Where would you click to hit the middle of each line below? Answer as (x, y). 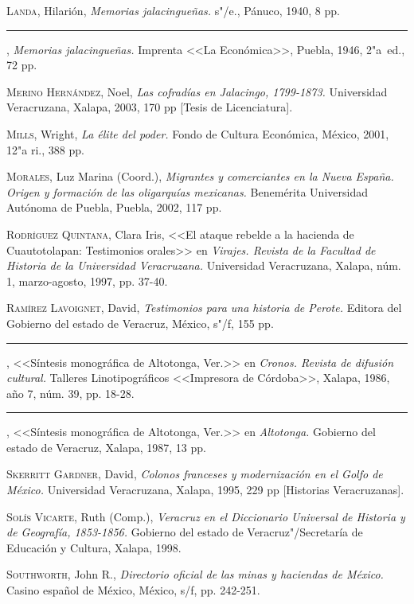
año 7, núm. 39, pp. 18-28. (70, 393)
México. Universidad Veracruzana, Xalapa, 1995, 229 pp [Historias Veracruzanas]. (205, 490)
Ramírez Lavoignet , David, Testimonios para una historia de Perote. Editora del (204, 308)
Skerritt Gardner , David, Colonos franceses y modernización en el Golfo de (195, 474)
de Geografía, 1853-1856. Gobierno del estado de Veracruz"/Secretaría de (185, 532)
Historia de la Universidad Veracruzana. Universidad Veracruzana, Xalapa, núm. (204, 265)
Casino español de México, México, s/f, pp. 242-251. (133, 590)
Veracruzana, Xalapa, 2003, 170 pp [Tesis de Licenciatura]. (150, 107)
